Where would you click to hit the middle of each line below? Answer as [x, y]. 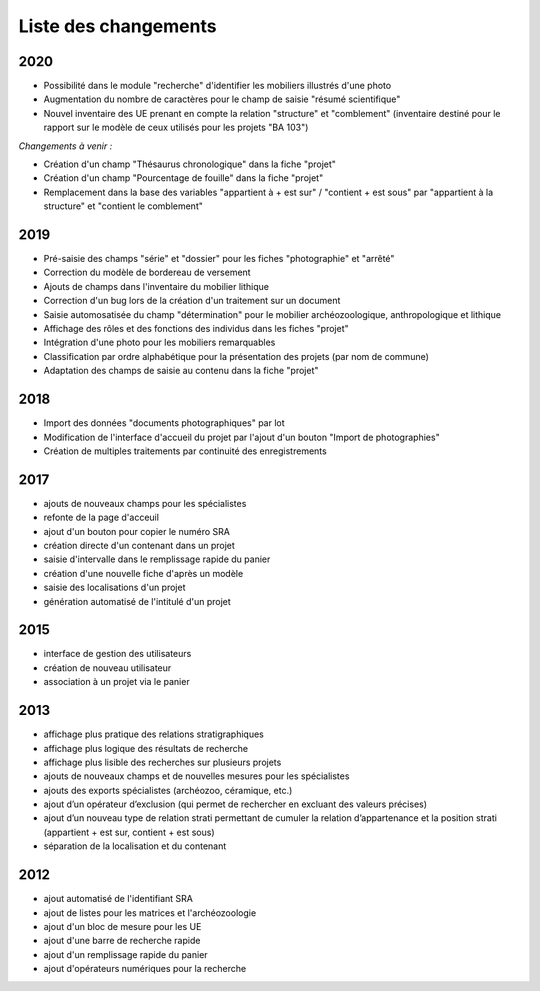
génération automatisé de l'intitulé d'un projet [137, 601]
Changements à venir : [65, 146]
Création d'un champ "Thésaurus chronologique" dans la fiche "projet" [190, 164]
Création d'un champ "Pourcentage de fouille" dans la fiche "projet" [183, 178]
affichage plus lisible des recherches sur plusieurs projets [162, 762]
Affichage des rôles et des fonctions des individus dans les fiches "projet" [196, 329]
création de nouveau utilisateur [107, 667]
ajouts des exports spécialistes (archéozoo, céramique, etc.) [168, 790]
